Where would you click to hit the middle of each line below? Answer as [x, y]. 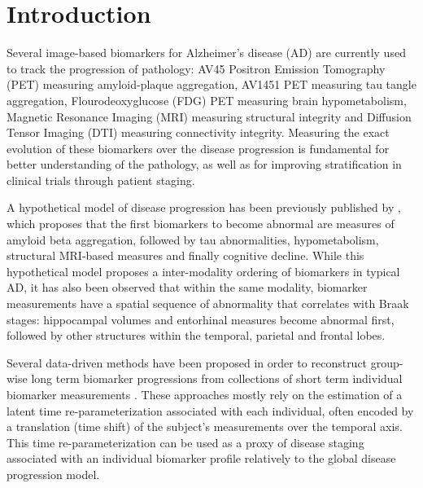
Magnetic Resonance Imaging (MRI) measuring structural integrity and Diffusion [209, 116]
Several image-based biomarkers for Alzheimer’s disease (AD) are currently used [206, 53]
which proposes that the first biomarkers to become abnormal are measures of [201, 224]
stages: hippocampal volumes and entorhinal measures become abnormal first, [201, 319]
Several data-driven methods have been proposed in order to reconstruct [187, 362]
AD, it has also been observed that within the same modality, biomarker [187, 287]
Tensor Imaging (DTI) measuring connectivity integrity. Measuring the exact [198, 132]
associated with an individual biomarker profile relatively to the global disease [201, 458]
